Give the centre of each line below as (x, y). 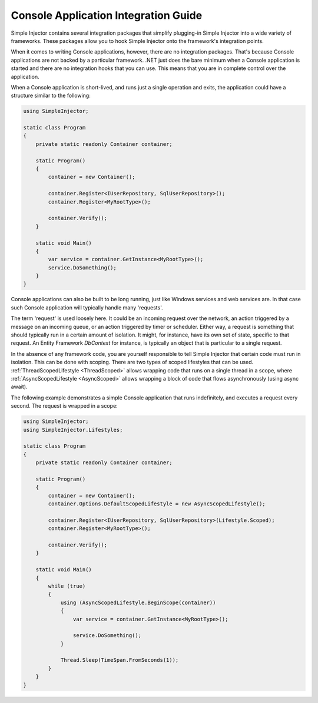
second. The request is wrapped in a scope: (64, 406)
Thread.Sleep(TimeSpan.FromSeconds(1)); (120, 660)
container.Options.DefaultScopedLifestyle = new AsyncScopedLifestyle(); (157, 504)
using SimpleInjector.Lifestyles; (73, 430)
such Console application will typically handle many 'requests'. (87, 307)
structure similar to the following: (51, 96)
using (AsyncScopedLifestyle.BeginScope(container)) (138, 602)
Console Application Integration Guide (107, 15)
